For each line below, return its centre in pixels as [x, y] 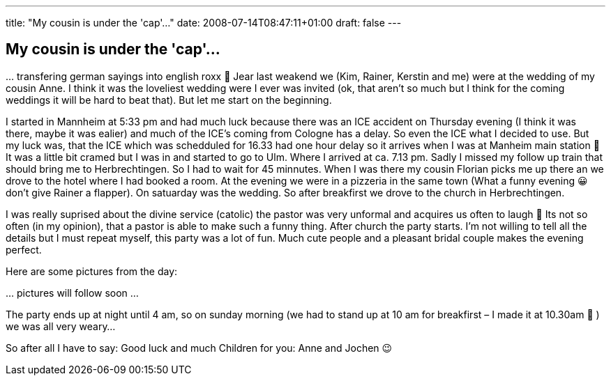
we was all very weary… [61, 326]
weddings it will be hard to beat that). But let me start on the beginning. [169, 100]
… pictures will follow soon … [72, 293]
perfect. [24, 249]
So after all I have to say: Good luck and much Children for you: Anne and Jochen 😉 [199, 348]
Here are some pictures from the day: [92, 271]
